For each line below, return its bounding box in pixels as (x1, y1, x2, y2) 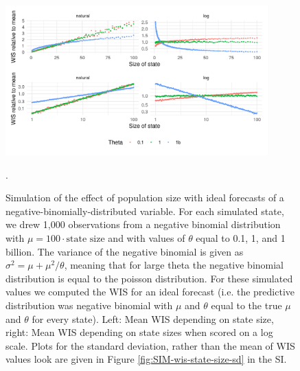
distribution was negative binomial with (5, 297, 173, 312)
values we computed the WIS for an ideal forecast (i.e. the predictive (5, 284, 295, 299)
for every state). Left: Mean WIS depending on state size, (32, 311, 274, 326)
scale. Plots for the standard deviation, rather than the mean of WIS (5, 338, 295, 352)
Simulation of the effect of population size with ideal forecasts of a (5, 190, 284, 205)
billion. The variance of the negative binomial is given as (5, 244, 244, 258)
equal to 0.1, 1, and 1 (196, 230, 286, 245)
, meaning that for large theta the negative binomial (64, 258, 284, 272)
